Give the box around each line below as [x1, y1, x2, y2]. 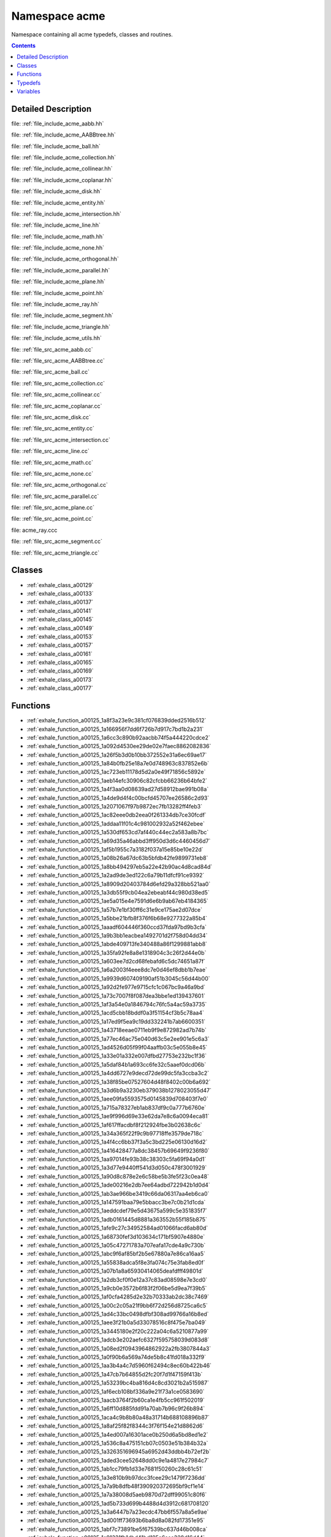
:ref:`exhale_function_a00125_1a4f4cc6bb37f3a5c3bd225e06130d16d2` [26, 1138, 208, 1146]
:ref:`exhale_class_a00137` [26, 598, 94, 606]
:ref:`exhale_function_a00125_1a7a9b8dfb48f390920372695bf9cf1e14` [26, 1482, 205, 1490]
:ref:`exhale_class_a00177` [26, 684, 93, 692]
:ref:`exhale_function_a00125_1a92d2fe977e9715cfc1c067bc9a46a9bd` [26, 984, 205, 991]
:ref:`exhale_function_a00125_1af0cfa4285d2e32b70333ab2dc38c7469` [26, 1293, 210, 1300]
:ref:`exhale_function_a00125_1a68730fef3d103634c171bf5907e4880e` [26, 1233, 205, 1240]
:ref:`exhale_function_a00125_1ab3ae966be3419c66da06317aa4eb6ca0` [26, 1190, 210, 1197]
